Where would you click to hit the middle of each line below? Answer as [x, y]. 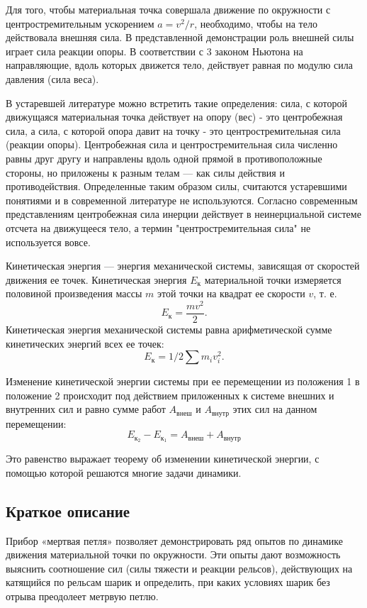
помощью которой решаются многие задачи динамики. [124, 472]
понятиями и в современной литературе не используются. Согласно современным [182, 200]
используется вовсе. [48, 242]
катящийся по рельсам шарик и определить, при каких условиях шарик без [168, 582]
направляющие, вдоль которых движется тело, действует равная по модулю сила [179, 65]
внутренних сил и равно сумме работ [86, 409]
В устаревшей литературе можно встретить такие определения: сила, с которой [176, 103]
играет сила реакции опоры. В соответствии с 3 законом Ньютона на [154, 51]
